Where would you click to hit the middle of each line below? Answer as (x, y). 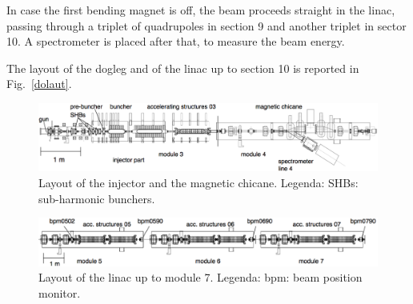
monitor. (60, 292)
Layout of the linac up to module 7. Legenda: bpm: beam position (200, 277)
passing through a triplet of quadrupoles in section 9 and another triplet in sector (206, 25)
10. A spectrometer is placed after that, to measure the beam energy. (176, 41)
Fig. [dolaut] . (39, 84)
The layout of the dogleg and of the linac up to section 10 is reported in (183, 68)
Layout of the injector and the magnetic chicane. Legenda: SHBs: (198, 182)
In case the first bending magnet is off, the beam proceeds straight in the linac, (201, 10)
